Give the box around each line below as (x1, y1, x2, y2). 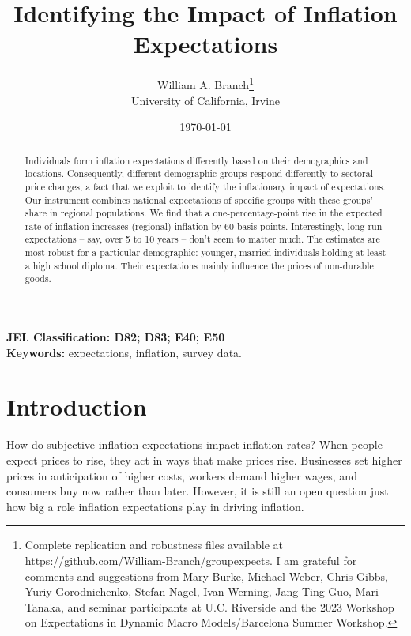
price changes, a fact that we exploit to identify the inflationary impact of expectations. (25, 179, 386, 193)
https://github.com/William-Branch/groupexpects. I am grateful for (25, 551, 357, 568)
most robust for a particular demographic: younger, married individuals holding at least (25, 246, 386, 259)
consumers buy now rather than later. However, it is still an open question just (6, 483, 389, 499)
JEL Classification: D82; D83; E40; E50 (6, 329, 225, 345)
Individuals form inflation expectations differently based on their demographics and (25, 153, 368, 167)
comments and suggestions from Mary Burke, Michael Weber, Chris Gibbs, (25, 567, 388, 584)
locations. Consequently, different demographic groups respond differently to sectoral (25, 167, 373, 180)
